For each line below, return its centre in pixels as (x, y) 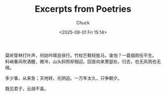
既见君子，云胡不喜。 (27, 88)
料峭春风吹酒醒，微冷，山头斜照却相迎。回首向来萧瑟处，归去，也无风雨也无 (83, 61)
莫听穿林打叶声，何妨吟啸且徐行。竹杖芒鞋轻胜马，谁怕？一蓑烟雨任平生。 (81, 55)
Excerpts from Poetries (83, 9)
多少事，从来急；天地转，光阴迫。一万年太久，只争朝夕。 (63, 78)
